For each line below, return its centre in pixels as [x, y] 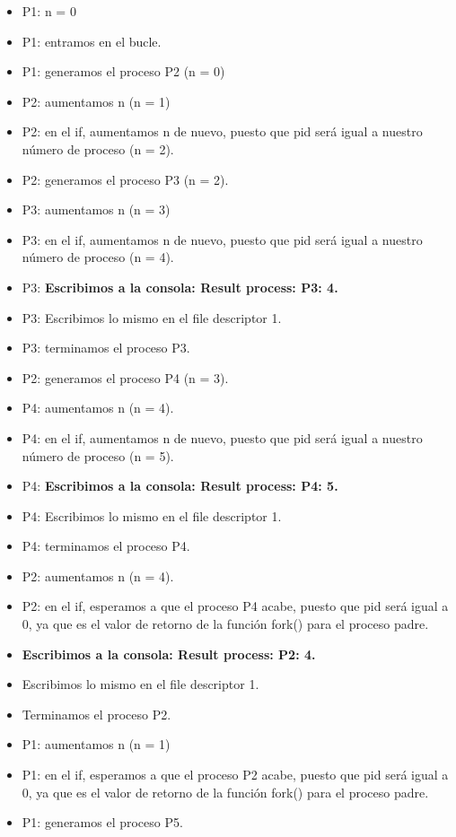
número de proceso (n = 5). [98, 455]
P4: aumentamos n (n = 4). [98, 408]
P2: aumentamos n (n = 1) [96, 101]
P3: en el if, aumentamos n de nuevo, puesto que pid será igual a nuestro [222, 239]
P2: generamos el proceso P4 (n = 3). [125, 377]
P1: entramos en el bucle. [92, 41]
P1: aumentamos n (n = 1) [96, 744]
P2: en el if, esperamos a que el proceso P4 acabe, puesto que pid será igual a [235, 606]
